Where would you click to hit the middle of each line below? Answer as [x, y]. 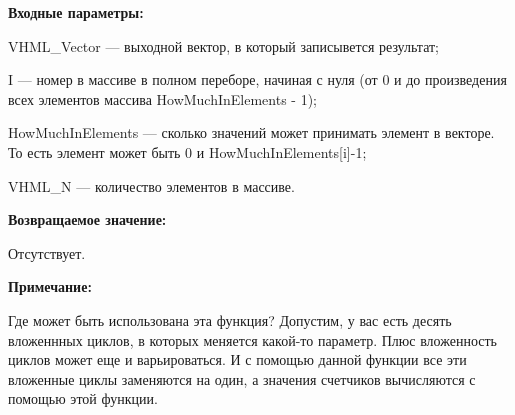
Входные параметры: [76, 12]
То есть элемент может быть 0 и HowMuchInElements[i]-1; [187, 151]
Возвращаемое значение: [87, 219]
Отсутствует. [47, 252]
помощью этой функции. [83, 398]
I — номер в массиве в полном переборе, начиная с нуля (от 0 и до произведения [257, 79]
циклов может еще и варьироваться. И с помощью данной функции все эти [237, 359]
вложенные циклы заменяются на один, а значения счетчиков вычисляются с [242, 378]
